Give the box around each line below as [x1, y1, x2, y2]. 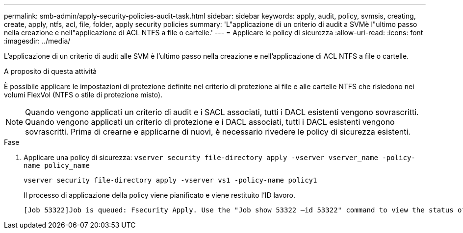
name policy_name [24, 162, 90, 169]
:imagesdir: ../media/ [4, 37, 71, 45]
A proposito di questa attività [4, 67, 97, 75]
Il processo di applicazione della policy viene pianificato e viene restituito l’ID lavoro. [24, 191, 295, 199]
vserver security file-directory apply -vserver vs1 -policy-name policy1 [24, 176, 317, 184]
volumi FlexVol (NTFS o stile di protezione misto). [4, 91, 163, 99]
